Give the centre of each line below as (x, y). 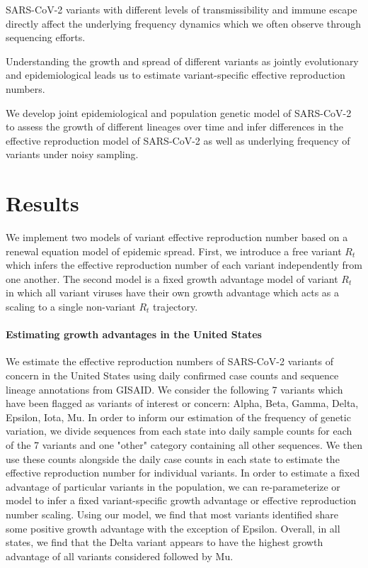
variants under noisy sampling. (72, 154)
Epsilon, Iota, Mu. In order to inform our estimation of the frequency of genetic (178, 417)
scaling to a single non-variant (71, 307)
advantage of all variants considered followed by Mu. (120, 556)
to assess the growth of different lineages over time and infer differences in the (174, 127)
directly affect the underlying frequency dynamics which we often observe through (184, 23)
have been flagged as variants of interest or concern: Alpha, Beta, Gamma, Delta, (182, 403)
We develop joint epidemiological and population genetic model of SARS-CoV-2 (179, 112)
